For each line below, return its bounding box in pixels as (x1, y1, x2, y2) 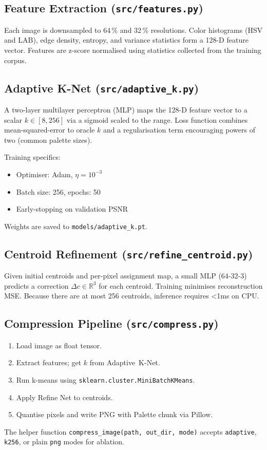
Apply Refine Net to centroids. (16, 391, 113, 402)
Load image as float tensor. (16, 340, 102, 350)
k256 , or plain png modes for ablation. (4, 436, 124, 447)
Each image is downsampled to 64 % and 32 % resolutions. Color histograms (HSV (4, 24, 263, 35)
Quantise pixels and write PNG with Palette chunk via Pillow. (16, 409, 213, 420)
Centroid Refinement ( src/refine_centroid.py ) (4, 246, 253, 261)
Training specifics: (4, 152, 61, 162)
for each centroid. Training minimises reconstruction (99, 280, 263, 291)
